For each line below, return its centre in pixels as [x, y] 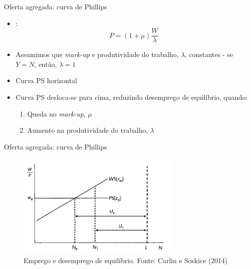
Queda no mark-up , [56, 113]
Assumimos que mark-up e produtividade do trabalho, [97, 54]
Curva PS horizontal [46, 80]
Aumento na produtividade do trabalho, [88, 130]
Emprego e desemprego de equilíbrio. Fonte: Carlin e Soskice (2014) [126, 260]
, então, [46, 64]
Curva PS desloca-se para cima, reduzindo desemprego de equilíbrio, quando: [131, 97]
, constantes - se [209, 54]
